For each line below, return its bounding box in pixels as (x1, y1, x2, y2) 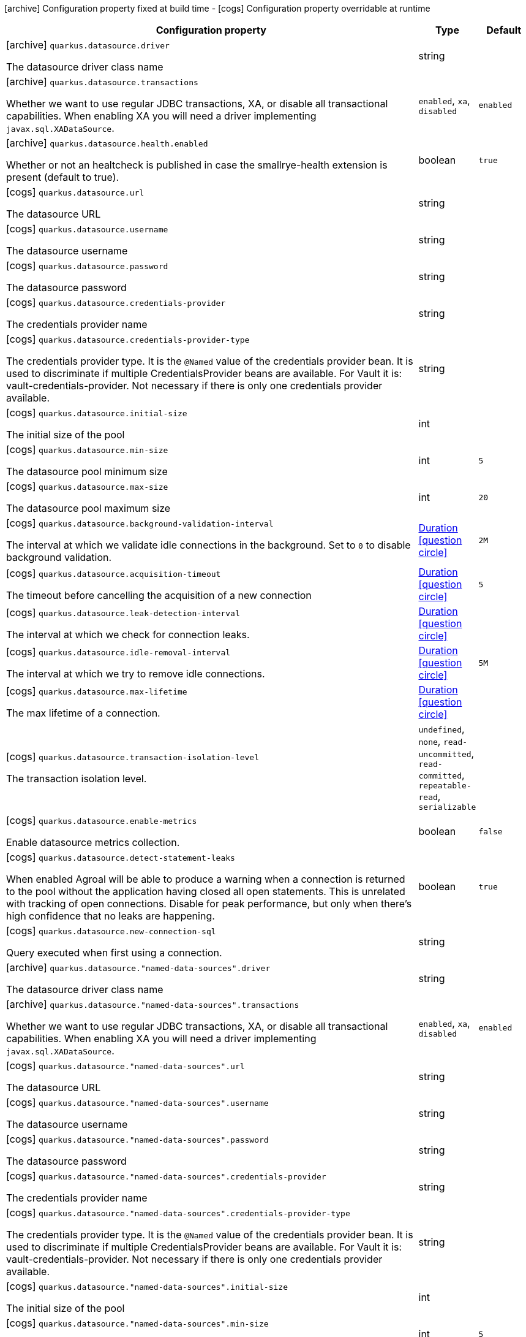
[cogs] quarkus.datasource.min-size (6, 443, 168, 455)
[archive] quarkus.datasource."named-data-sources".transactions (6, 998, 299, 1010)
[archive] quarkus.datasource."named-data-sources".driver (6, 961, 271, 973)
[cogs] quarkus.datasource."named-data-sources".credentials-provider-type (6, 1206, 350, 1219)
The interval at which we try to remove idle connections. (6, 668, 265, 680)
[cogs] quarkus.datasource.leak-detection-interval (6, 606, 240, 619)
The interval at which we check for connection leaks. (6, 628, 250, 641)
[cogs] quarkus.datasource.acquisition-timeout (6, 567, 221, 579)
